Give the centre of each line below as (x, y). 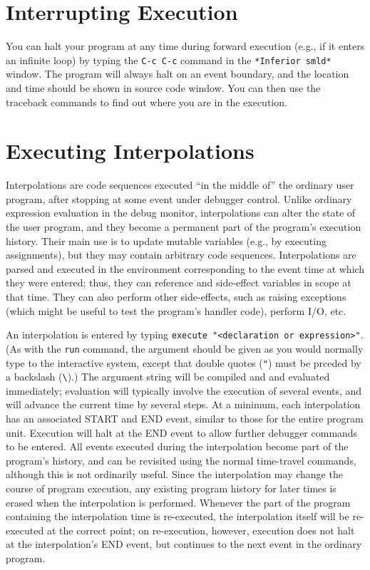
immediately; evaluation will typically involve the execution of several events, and (184, 390)
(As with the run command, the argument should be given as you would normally (185, 348)
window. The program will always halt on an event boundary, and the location (178, 74)
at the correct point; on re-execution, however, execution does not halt (201, 530)
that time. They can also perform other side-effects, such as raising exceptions (176, 297)
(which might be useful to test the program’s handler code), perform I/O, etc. (176, 310)
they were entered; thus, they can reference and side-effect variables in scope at (179, 283)
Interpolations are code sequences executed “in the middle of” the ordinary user (180, 185)
